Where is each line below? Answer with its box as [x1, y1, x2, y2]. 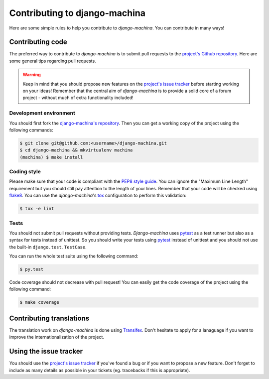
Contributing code [9, 38, 67, 46]
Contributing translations [9, 314, 90, 322]
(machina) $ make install [19, 154, 83, 160]
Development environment [9, 110, 76, 117]
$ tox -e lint [19, 206, 54, 212]
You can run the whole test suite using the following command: [9, 253, 138, 259]
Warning [22, 72, 41, 78]
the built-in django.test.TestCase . [9, 244, 87, 250]
